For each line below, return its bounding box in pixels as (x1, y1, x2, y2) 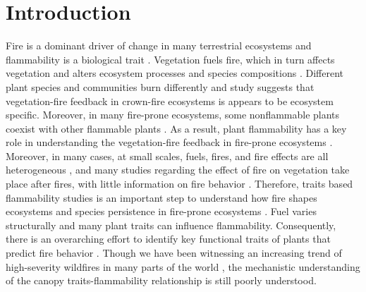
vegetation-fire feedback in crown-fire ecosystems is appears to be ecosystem (6, 93, 334, 108)
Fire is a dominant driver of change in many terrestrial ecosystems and (6, 38, 312, 53)
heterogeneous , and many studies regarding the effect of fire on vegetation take (6, 162, 350, 177)
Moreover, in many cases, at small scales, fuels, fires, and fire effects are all (6, 148, 329, 163)
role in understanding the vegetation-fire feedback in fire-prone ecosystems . (6, 135, 333, 150)
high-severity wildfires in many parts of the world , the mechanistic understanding (6, 259, 360, 274)
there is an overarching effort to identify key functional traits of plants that (6, 231, 331, 246)
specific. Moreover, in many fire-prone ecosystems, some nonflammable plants (6, 107, 340, 122)
